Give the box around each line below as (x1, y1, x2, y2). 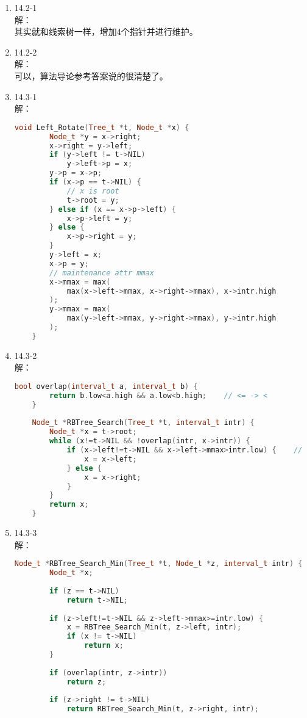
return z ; (66, 677, 107, 686)
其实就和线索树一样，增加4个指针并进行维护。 (14, 25, 198, 38)
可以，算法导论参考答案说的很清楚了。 (14, 69, 168, 82)
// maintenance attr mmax (49, 268, 154, 277)
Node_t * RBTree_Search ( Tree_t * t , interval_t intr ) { (32, 418, 255, 427)
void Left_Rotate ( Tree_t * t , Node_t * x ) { (14, 123, 189, 132)
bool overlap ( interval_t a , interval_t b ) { (14, 382, 198, 391)
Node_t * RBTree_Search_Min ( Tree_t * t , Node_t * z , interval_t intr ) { (14, 559, 303, 568)
